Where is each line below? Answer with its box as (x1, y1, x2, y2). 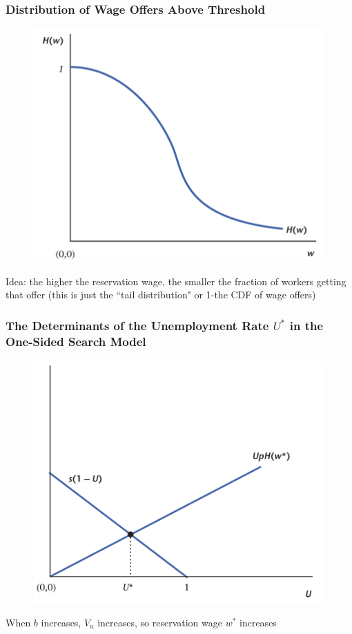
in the (289, 316, 324, 334)
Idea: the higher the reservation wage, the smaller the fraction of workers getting (6, 273, 346, 288)
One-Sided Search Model (6, 332, 146, 349)
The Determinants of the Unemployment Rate (6, 316, 269, 334)
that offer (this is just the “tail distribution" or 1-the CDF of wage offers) (6, 287, 316, 302)
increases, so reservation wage (97, 615, 222, 629)
